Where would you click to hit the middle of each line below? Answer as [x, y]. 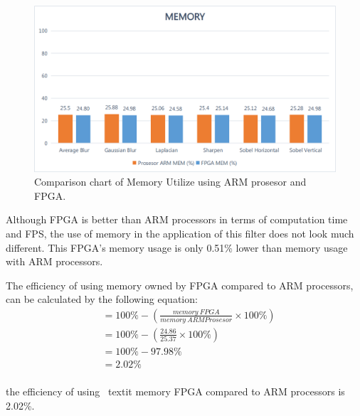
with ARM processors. [54, 261]
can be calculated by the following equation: [102, 299]
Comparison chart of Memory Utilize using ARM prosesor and [170, 182]
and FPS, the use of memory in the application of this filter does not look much [180, 233]
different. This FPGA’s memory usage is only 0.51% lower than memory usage [177, 247]
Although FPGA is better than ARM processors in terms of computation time [177, 219]
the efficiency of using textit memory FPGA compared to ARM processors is [175, 391]
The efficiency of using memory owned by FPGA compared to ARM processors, [180, 285]
